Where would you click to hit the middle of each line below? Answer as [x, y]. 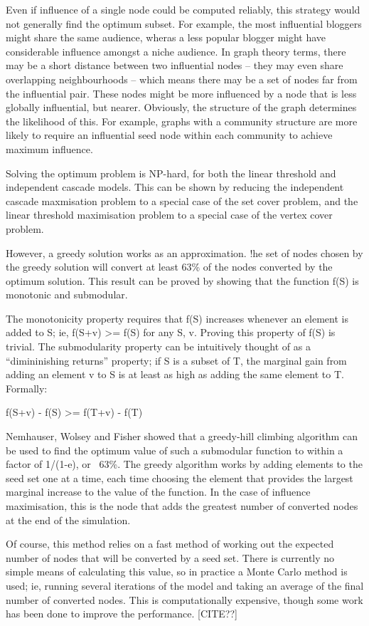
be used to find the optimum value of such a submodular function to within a [175, 450]
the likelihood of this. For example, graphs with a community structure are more [182, 121]
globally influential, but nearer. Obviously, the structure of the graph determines [181, 107]
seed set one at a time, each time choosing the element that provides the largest [180, 478]
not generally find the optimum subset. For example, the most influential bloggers [184, 23]
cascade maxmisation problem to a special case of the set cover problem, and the [182, 200]
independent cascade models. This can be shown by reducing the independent [175, 187]
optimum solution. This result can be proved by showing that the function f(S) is [182, 280]
